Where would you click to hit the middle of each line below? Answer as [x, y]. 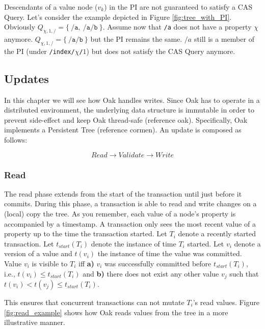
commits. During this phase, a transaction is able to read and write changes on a [130, 203]
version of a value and [38, 253]
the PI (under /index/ [39, 51]
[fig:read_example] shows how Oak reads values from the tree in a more [116, 312]
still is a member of [224, 38]
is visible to [50, 263]
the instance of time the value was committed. [170, 253]
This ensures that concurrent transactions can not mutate [94, 302]
